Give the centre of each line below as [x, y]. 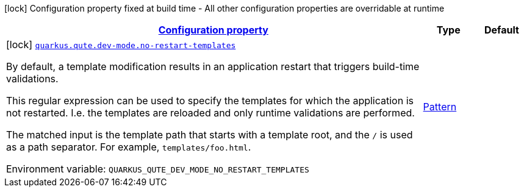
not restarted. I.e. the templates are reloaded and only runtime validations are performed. [210, 113]
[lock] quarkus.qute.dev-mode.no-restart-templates [121, 44]
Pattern [440, 107]
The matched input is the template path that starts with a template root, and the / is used [210, 135]
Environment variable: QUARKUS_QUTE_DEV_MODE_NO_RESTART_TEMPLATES [158, 169]
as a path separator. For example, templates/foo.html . [129, 147]
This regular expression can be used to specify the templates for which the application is [210, 101]
